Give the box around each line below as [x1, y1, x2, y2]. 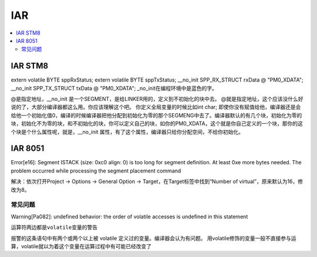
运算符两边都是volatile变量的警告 [11, 224, 98, 231]
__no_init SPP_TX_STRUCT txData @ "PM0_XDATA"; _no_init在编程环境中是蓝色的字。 [11, 84, 217, 92]
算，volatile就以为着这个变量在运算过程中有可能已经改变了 [11, 242, 152, 249]
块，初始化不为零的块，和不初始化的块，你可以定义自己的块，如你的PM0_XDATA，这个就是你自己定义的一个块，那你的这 [11, 120, 303, 127]
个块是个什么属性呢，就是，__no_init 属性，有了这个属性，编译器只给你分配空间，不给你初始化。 [11, 128, 244, 135]
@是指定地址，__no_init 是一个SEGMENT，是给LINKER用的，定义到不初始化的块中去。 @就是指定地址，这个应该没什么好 [11, 96, 303, 103]
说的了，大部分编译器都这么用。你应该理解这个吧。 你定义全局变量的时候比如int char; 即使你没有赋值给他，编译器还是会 [11, 103, 301, 111]
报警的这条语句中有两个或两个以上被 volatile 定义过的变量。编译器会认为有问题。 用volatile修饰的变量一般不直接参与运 [11, 235, 296, 242]
